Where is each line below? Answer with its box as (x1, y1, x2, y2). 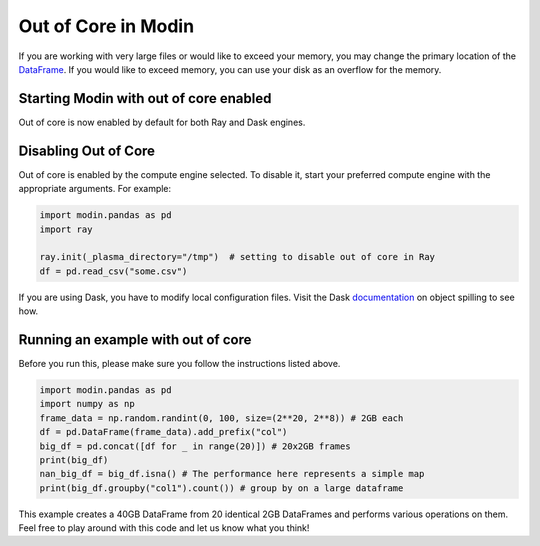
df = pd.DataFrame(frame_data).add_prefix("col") (39, 426, 288, 438)
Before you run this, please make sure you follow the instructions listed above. (18, 357, 341, 369)
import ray (39, 223, 93, 235)
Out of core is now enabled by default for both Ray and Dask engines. (18, 116, 306, 128)
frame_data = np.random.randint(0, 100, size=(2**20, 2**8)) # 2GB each (39, 412, 404, 424)
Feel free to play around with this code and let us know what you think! (18, 522, 310, 534)
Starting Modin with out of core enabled (18, 90, 272, 107)
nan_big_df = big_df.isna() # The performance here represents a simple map (39, 468, 425, 480)
